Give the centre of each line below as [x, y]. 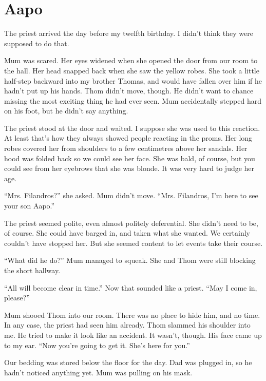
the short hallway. [32, 270]
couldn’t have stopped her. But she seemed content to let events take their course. [134, 243]
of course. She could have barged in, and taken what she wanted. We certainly [127, 233]
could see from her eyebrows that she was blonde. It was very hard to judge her [129, 168]
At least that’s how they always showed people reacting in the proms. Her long [128, 138]
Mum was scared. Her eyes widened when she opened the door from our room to [131, 60]
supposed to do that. [37, 43]
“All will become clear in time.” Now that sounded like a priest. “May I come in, [131, 287]
